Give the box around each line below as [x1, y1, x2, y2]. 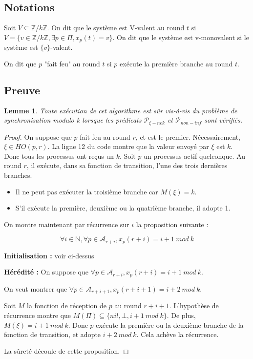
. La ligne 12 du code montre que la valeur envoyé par [47, 141, 209, 151]
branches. [4, 170, 32, 180]
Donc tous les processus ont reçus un [4, 150, 114, 161]
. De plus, [167, 310, 196, 320]
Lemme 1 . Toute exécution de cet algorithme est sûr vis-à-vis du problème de [4, 105, 237, 115]
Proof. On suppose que [4, 131, 72, 142]
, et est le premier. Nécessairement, [135, 131, 240, 142]
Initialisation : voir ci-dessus [4, 250, 94, 260]
